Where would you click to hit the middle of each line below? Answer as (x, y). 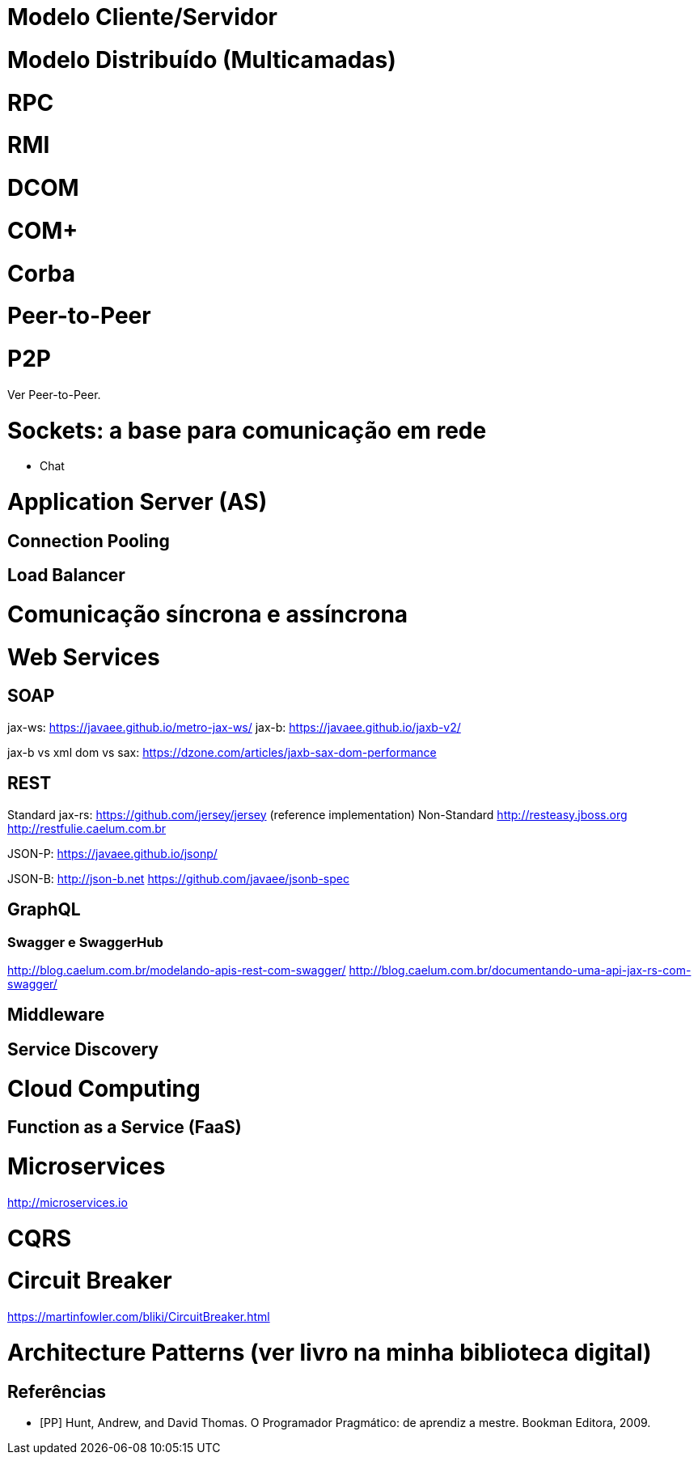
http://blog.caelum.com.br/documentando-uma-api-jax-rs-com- (520, 970)
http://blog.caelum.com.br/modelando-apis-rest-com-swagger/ (177, 970)
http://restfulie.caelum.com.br (87, 828)
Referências (57, 1391)
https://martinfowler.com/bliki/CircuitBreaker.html (139, 1317)
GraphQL (44, 910)
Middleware (56, 1015)
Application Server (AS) (137, 502)
